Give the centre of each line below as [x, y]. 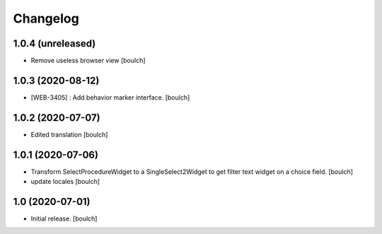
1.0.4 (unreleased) [54, 43]
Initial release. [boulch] [64, 218]
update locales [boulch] [65, 182]
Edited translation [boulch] [69, 134]
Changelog [46, 18]
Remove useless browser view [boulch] [88, 61]
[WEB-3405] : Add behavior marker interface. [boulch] [110, 97]
